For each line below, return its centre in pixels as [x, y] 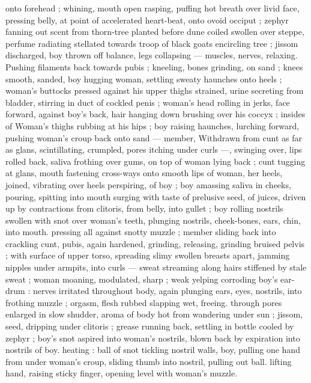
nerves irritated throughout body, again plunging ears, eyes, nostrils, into [167, 291]
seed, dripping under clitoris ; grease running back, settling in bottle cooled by [150, 326]
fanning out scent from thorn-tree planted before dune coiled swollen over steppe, [155, 32]
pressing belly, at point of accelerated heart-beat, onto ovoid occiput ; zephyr [147, 20]
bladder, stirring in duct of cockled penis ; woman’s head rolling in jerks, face [148, 102]
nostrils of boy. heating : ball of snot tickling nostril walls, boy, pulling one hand [153, 350]
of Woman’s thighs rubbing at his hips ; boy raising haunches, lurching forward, [152, 125]
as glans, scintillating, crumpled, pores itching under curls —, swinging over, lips [154, 149]
